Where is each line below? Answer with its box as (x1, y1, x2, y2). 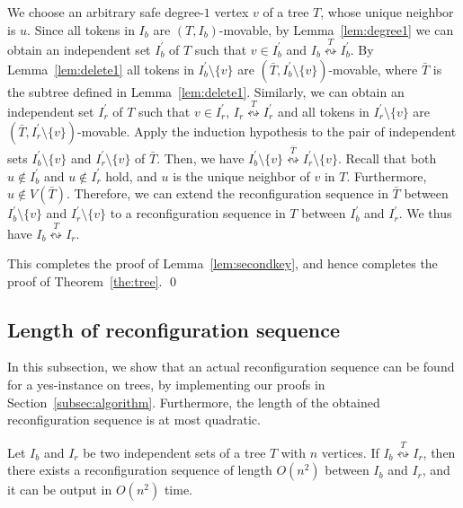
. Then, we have (156, 148, 245, 167)
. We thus (398, 204, 452, 223)
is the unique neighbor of (173, 166, 310, 185)
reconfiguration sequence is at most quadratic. (7, 410, 261, 429)
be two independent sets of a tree (83, 442, 266, 461)
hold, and (105, 166, 157, 185)
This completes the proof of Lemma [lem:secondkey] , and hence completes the (7, 254, 438, 273)
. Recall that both (337, 148, 437, 167)
